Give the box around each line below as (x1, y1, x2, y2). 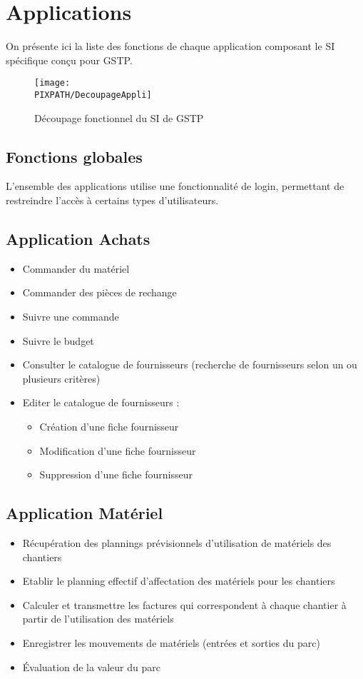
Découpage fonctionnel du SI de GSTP (34, 110, 204, 125)
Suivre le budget (22, 333, 94, 348)
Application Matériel (6, 502, 163, 524)
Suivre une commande (22, 309, 119, 323)
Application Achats (6, 228, 150, 249)
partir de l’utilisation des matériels (22, 611, 174, 626)
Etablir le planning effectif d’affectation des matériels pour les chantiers (22, 573, 335, 588)
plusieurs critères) (22, 371, 101, 386)
